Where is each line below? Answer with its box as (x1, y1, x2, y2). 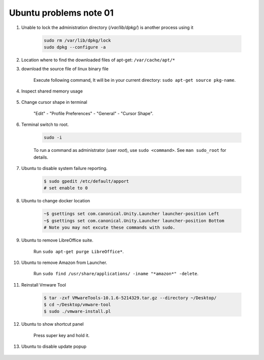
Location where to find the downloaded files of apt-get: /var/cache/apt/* (21, 57, 176, 63)
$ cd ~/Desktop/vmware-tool (44, 302, 111, 308)
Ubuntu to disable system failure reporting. (21, 166, 108, 171)
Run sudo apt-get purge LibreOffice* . (33, 248, 124, 254)
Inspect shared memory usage (21, 88, 83, 94)
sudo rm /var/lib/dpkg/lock (44, 37, 111, 43)
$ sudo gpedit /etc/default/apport (44, 178, 129, 184)
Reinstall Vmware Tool (21, 282, 66, 288)
